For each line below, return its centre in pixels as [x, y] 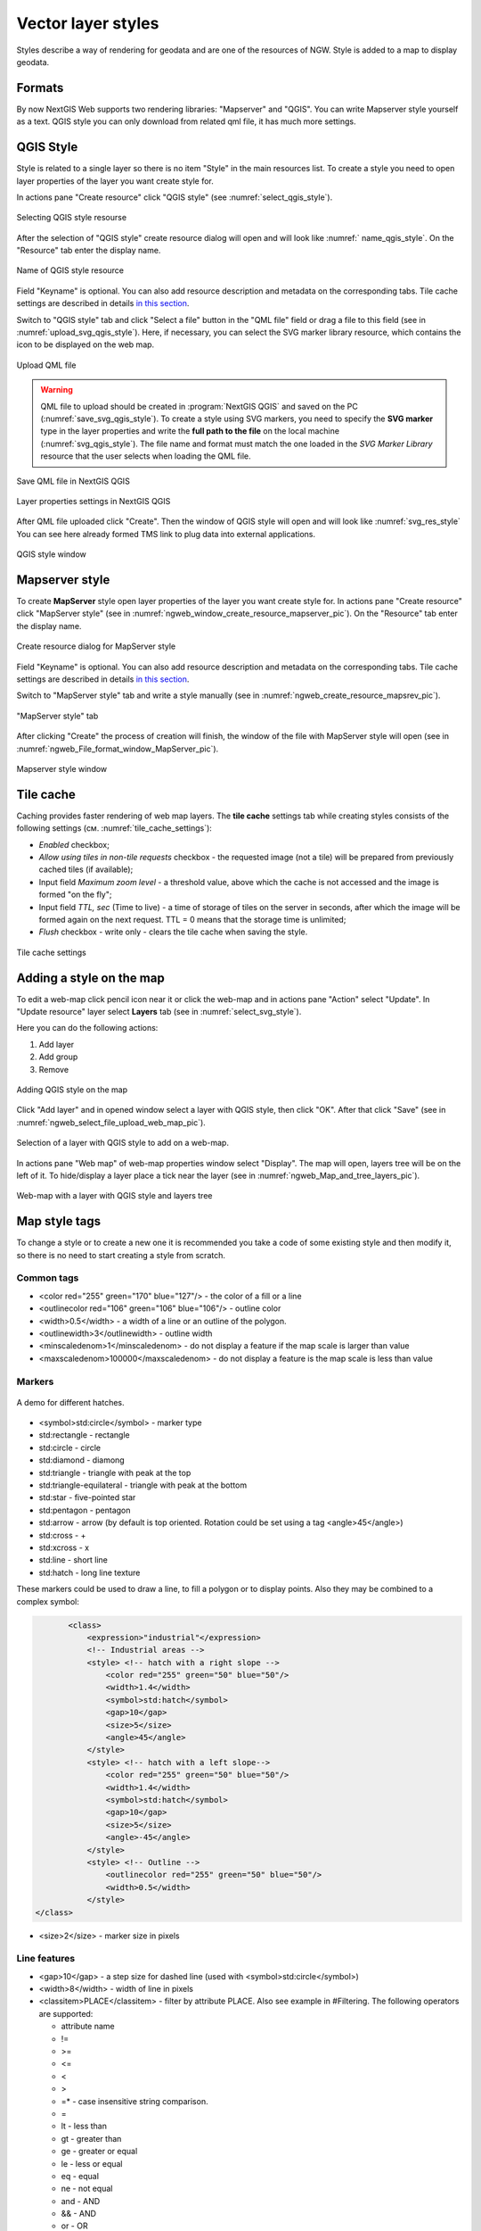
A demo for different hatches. [70, 1402]
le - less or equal [92, 2163]
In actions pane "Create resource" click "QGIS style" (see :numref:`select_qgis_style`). [175, 197]
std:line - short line [73, 1560]
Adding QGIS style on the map [72, 1090]
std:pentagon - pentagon [85, 1510]
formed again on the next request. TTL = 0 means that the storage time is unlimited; [192, 919]
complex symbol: [48, 1601]
